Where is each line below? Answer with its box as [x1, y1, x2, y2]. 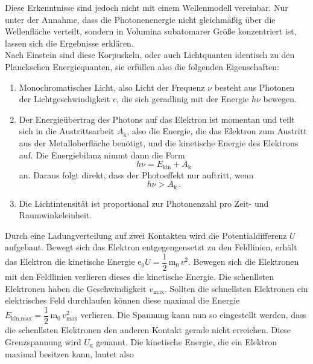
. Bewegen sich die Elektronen [188, 255, 299, 268]
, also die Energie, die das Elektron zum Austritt [127, 125, 307, 137]
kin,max [11, 315, 32, 322]
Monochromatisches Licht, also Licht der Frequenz [19, 80, 205, 93]
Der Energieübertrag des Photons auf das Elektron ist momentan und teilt [19, 112, 295, 125]
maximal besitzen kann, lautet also [5, 347, 134, 360]
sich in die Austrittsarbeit [19, 125, 115, 137]
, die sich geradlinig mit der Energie [116, 93, 249, 105]
